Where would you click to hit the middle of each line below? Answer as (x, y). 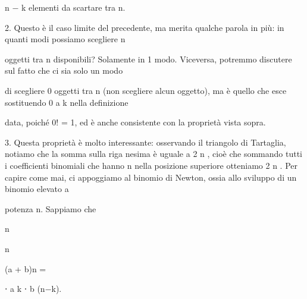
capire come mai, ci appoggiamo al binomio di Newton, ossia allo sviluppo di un (151, 177)
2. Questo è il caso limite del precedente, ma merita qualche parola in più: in (145, 27)
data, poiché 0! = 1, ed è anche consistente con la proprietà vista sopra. (135, 122)
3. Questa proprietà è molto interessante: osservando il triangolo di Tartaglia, (145, 142)
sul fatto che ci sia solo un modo (64, 70)
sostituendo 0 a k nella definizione (67, 102)
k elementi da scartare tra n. (73, 7)
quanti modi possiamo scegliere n (65, 39)
